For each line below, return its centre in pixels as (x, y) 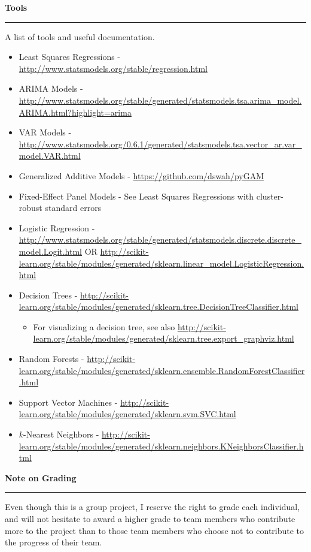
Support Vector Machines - (68, 402)
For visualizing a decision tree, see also (104, 326)
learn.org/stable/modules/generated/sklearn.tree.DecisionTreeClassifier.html (159, 307)
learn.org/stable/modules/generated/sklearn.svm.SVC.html (127, 414)
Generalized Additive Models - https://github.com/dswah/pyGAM (141, 175)
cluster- (270, 196)
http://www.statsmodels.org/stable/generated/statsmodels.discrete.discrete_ (160, 239)
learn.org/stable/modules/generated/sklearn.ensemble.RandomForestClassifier (162, 370)
